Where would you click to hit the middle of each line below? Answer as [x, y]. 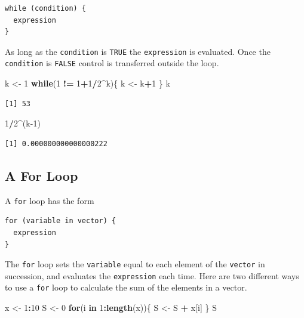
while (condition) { [46, 8]
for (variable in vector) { [61, 221]
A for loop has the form [50, 200]
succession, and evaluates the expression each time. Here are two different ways [152, 275]
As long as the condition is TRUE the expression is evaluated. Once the [138, 51]
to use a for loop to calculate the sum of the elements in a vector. [126, 287]
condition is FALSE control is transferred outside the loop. [112, 63]
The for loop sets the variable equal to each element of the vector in [135, 264]
